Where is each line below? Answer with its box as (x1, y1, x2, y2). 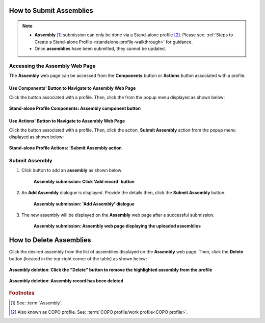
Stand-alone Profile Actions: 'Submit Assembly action (9, 145, 122, 151)
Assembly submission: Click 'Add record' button (33, 178, 135, 184)
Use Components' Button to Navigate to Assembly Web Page (9, 85, 136, 91)
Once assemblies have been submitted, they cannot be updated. (34, 46, 166, 51)
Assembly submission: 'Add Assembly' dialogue (33, 201, 135, 207)
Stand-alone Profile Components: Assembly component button (9, 105, 141, 111)
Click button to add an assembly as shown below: (21, 167, 123, 174)
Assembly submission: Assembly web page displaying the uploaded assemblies (33, 223, 201, 229)
